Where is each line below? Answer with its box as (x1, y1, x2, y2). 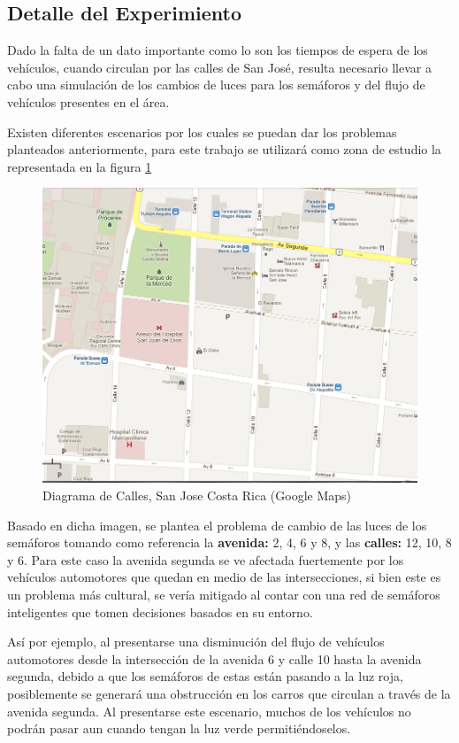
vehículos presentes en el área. (7, 92, 170, 111)
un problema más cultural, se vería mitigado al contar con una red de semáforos (7, 584, 440, 603)
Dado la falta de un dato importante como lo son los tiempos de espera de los (7, 41, 428, 59)
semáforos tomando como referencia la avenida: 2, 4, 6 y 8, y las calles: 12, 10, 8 (7, 533, 452, 552)
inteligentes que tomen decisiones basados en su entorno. (7, 602, 313, 621)
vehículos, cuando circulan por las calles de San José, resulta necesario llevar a (7, 58, 432, 76)
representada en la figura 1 (7, 157, 152, 175)
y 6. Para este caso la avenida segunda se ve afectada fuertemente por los (7, 550, 404, 569)
